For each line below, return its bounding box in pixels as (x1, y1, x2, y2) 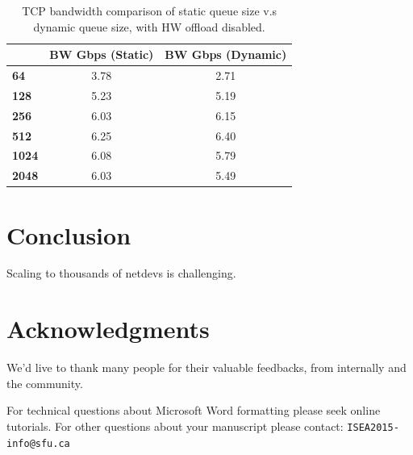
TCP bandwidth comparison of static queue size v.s (22, 2, 277, 19)
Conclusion (6, 218, 131, 251)
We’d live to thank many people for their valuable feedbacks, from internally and (6, 359, 407, 376)
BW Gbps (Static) (49, 46, 154, 63)
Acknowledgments (6, 312, 210, 345)
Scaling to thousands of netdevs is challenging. (6, 265, 236, 282)
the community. (6, 374, 83, 391)
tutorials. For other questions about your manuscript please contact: (6, 417, 344, 434)
